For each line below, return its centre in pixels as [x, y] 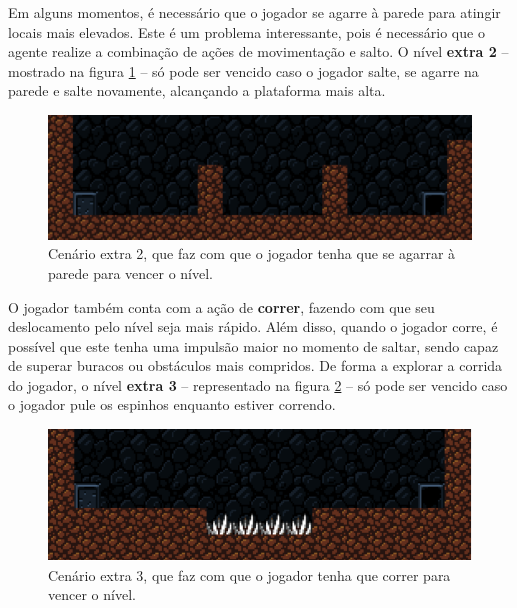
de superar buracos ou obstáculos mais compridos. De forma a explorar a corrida [255, 365]
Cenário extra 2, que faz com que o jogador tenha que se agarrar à [252, 253]
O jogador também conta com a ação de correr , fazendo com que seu [221, 306]
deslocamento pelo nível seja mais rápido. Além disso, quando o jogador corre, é [253, 326]
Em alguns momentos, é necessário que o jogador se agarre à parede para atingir [254, 12]
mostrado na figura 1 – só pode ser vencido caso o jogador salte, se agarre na [243, 70]
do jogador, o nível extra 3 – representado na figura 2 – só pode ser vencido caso [258, 384]
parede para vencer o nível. [131, 272]
